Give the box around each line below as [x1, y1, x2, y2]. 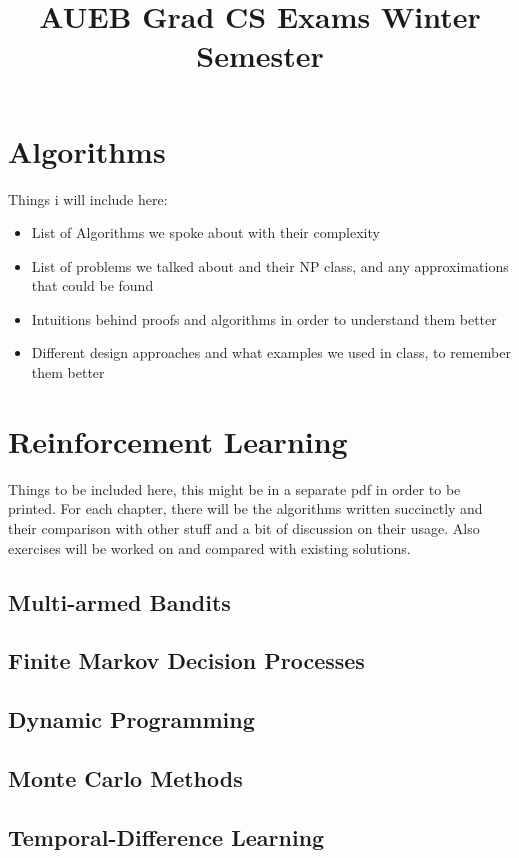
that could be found [31, 275, 154, 296]
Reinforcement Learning [8, 420, 348, 461]
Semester [196, 35, 324, 76]
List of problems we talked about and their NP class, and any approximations [31, 255, 509, 276]
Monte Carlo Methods [8, 762, 243, 793]
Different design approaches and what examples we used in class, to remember [31, 342, 511, 363]
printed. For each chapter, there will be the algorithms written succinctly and [8, 498, 483, 519]
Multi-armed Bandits [8, 586, 231, 617]
